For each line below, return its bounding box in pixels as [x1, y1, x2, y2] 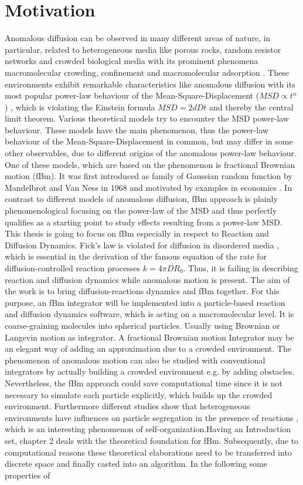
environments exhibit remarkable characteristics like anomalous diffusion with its [5, 78, 295, 90]
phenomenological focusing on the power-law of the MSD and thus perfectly [5, 204, 277, 217]
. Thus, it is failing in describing [183, 262, 298, 274]
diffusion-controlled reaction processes [5, 262, 141, 274]
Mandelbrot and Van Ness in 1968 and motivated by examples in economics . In [5, 181, 292, 193]
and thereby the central [209, 100, 294, 113]
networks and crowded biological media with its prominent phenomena [5, 55, 258, 67]
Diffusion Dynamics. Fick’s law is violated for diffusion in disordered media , [5, 238, 280, 251]
